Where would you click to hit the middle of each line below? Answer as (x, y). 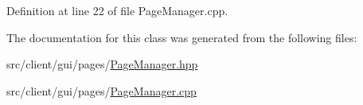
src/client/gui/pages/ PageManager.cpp (101, 90)
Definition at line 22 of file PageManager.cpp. (117, 10)
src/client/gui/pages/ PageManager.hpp (102, 64)
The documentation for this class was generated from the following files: (182, 37)
